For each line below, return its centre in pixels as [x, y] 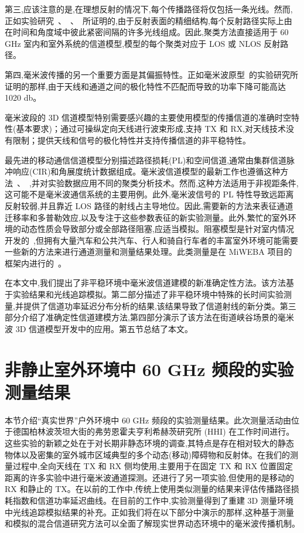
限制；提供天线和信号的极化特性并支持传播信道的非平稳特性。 [131, 140]
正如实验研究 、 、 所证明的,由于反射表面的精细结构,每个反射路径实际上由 [148, 20]
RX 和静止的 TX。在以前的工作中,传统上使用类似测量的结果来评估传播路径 [148, 489]
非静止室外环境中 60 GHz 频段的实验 [149, 369]
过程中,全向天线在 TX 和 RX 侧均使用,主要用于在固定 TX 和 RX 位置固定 [153, 466]
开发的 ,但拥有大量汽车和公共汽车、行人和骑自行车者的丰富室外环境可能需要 [151, 240]
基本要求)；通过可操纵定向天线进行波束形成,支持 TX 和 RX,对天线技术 [151, 129]
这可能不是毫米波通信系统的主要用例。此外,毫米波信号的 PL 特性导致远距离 [149, 194]
